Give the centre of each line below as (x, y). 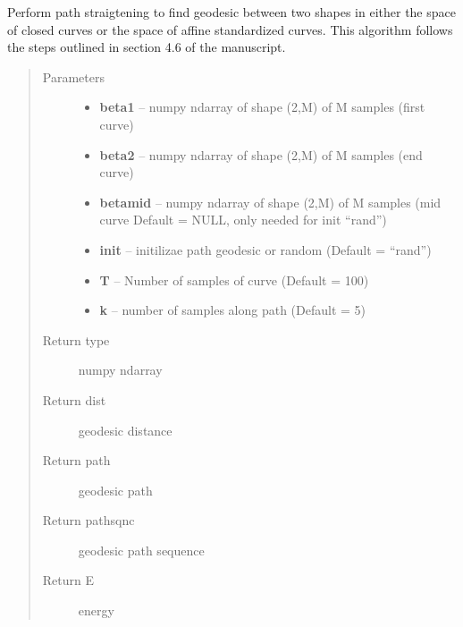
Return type (76, 339)
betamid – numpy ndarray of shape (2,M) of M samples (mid (270, 202)
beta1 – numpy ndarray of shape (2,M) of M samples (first (262, 107)
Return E (68, 580)
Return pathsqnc (88, 520)
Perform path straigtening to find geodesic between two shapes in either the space (231, 12)
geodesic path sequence (141, 550)
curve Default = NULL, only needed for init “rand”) (243, 220)
